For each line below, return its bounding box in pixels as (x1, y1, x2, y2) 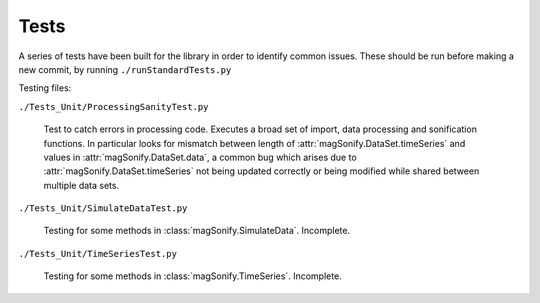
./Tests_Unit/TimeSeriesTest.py (18, 248, 177, 259)
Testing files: (18, 82, 72, 94)
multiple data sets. (43, 179, 120, 191)
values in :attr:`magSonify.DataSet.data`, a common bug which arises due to (43, 151, 357, 163)
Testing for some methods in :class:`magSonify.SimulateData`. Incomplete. (43, 225, 350, 237)
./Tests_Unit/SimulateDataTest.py (18, 203, 188, 214)
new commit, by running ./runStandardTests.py (18, 63, 232, 75)
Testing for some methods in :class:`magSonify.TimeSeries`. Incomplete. (43, 270, 342, 282)
